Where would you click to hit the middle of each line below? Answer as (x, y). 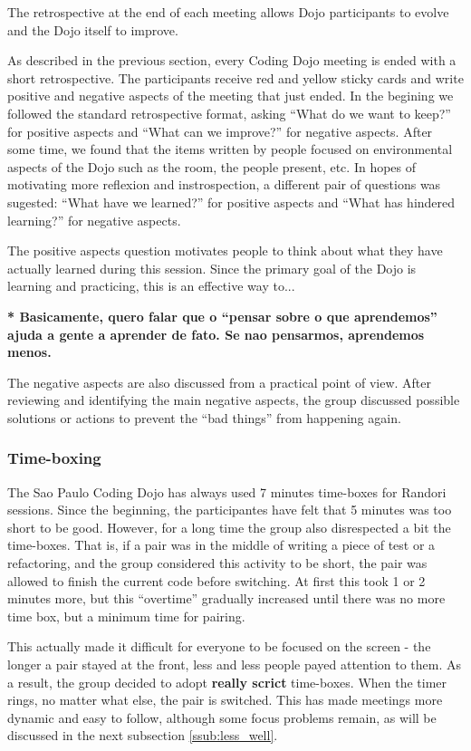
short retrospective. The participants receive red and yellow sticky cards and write (235, 77)
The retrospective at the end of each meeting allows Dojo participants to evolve (228, 12)
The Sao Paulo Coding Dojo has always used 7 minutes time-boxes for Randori (227, 491)
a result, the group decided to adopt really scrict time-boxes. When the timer (227, 682)
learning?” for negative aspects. (94, 220)
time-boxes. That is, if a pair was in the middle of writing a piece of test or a (221, 545)
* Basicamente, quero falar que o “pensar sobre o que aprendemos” (222, 316)
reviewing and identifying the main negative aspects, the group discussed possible (234, 400)
